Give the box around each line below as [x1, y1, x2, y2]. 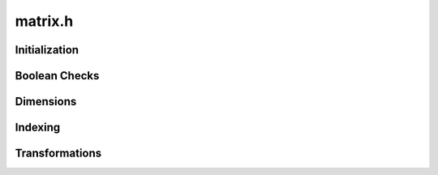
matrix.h [15, 12, 74, 30]
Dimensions [15, 95, 77, 109]
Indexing [15, 121, 61, 134]
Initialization [15, 43, 79, 57]
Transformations [15, 147, 102, 160]
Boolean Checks [15, 69, 100, 83]
